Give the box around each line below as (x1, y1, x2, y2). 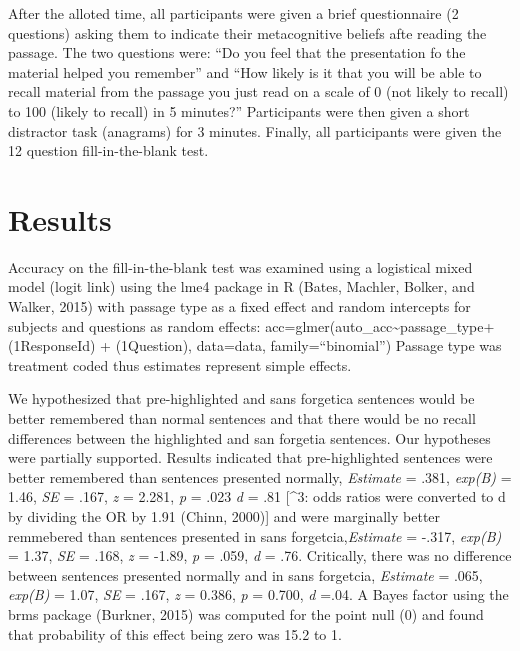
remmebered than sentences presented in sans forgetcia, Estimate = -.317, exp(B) (8, 525, 502, 546)
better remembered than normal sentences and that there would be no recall (8, 408, 476, 429)
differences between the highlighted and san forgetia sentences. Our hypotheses (8, 427, 491, 448)
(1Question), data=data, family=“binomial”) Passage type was (115, 335, 502, 356)
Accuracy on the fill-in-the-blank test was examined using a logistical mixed (8, 256, 473, 277)
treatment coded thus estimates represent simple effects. (8, 354, 352, 375)
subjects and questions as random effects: (8, 315, 261, 336)
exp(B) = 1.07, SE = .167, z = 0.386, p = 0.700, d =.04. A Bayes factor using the (8, 584, 509, 605)
